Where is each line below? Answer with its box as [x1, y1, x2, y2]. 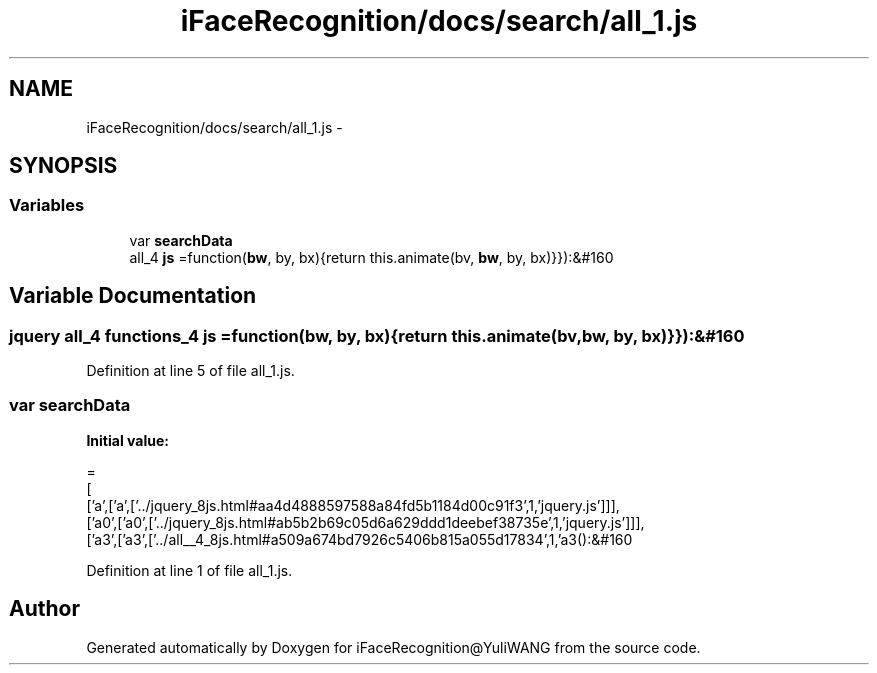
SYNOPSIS [9, 153, 118, 179]
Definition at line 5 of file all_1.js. [86, 362, 295, 380]
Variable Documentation [9, 283, 257, 309]
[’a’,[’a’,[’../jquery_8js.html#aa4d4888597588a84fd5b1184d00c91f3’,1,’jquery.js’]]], [86, 496, 620, 514]
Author [9, 596, 80, 622]
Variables [9, 195, 85, 216]
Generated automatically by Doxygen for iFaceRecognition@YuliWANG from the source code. [86, 638, 701, 656]
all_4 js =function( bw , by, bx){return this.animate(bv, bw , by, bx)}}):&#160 [129, 248, 614, 266]
